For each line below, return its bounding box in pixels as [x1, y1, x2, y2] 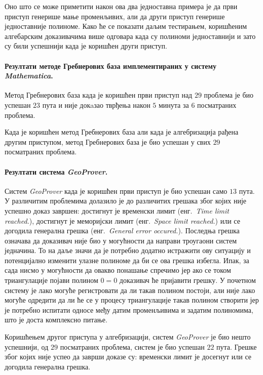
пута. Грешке [216, 341, 257, 352]
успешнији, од [5, 341, 49, 352]
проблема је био [204, 90, 254, 100]
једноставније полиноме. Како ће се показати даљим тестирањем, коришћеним [5, 21, 247, 31]
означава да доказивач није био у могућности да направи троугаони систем [5, 235, 237, 245]
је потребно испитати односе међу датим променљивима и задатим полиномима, [5, 304, 253, 315]
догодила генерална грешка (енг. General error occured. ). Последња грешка [5, 225, 240, 236]
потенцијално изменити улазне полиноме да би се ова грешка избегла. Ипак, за [5, 255, 249, 265]
